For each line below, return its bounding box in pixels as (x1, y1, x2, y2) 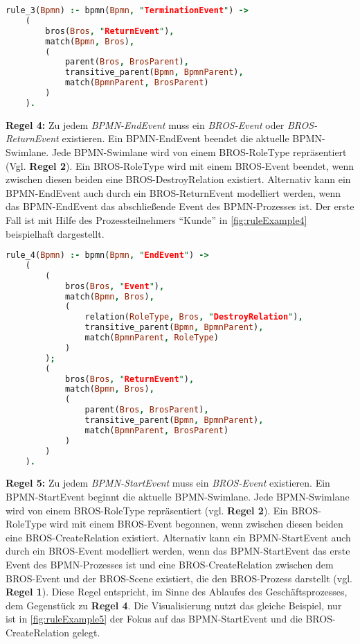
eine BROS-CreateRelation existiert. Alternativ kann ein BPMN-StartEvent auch (6, 530, 351, 544)
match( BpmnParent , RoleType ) (84, 333, 219, 343)
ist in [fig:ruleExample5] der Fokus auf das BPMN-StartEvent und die (6, 611, 303, 626)
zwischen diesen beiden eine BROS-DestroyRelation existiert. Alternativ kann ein (6, 172, 351, 186)
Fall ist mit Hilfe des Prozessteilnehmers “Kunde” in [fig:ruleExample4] (6, 212, 307, 227)
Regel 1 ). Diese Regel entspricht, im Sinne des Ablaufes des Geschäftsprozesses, (6, 584, 348, 599)
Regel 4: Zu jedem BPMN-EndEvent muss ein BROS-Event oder (6, 117, 285, 132)
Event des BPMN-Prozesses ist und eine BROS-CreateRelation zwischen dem (6, 557, 334, 572)
